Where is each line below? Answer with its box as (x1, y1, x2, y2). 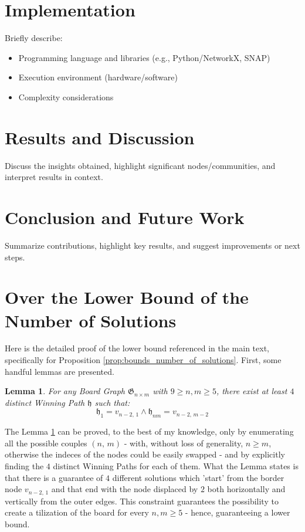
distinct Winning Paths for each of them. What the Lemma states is (53, 459, 299, 472)
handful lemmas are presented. (5, 365, 114, 377)
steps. (5, 250, 25, 263)
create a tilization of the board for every (5, 506, 149, 519)
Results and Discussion (5, 125, 195, 149)
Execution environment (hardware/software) (18, 71, 178, 83)
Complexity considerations (18, 90, 114, 103)
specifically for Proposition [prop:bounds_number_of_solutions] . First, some (5, 354, 282, 366)
